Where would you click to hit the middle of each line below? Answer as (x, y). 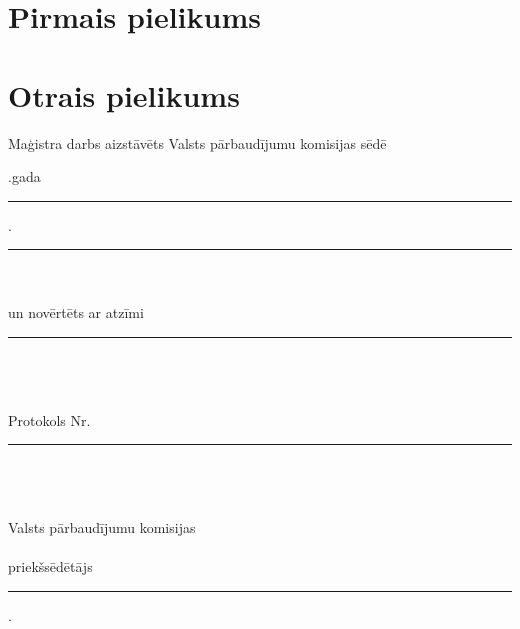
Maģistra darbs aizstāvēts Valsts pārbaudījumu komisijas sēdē (197, 142)
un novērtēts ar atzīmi (76, 312)
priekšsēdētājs (50, 566)
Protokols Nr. (49, 419)
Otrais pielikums (124, 94)
